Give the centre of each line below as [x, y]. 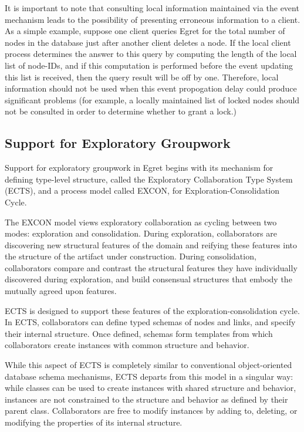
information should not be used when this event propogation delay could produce [151, 88]
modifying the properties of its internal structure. [94, 422]
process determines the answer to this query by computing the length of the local [151, 54]
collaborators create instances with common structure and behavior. [127, 345]
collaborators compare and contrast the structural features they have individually [151, 267]
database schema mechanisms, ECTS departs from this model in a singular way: [149, 376]
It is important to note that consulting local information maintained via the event [152, 8]
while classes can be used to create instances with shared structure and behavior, [151, 388]
